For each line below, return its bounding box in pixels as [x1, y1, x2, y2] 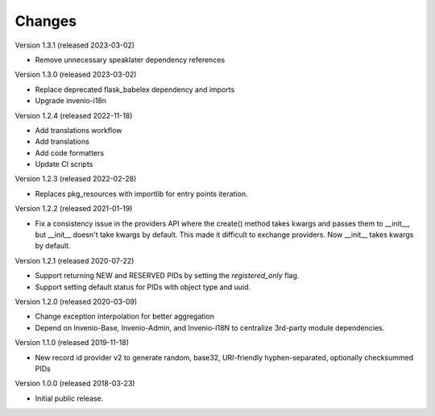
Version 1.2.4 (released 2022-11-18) [14, 110, 133, 120]
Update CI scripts [35, 160, 93, 169]
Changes [14, 12, 77, 30]
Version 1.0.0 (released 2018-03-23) [14, 379, 135, 389]
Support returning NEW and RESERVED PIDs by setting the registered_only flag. [35, 271, 300, 281]
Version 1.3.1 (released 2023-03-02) [14, 40, 135, 50]
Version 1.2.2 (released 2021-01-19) [14, 204, 133, 214]
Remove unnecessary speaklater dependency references [35, 55, 226, 64]
